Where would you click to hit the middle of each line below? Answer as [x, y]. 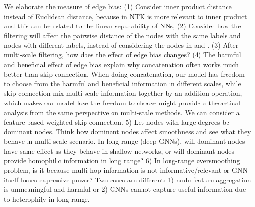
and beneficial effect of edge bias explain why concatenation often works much [122, 64]
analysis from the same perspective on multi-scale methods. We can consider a [122, 112]
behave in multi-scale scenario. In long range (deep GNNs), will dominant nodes [125, 141]
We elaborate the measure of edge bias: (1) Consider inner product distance [118, 6]
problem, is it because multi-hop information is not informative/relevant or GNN [126, 170]
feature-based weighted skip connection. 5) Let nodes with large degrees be [117, 122]
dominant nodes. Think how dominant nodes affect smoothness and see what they [127, 131]
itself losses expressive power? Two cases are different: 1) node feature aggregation [127, 179]
